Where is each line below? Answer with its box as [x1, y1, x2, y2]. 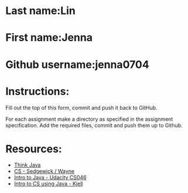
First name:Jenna [5, 31, 93, 45]
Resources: [5, 142, 62, 155]
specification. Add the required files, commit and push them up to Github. [5, 121, 183, 128]
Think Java [13, 161, 41, 168]
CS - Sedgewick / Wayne [13, 168, 75, 175]
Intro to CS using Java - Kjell [13, 180, 83, 187]
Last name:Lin [5, 4, 76, 18]
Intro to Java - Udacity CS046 [13, 174, 87, 181]
